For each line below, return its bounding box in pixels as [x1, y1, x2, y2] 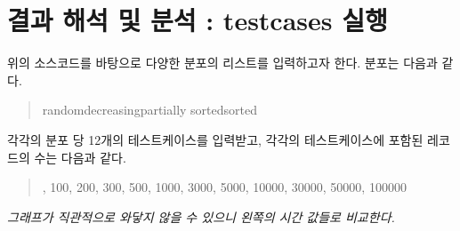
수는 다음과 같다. [34, 147, 126, 166]
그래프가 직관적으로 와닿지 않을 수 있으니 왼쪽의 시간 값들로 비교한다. [7, 207, 395, 226]
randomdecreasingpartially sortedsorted [42, 100, 257, 119]
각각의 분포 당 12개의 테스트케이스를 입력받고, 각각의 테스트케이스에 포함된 [7, 130, 424, 148]
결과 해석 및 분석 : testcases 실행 [7, 2, 388, 38]
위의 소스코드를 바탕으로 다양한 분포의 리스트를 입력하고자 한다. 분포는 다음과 [7, 53, 438, 72]
